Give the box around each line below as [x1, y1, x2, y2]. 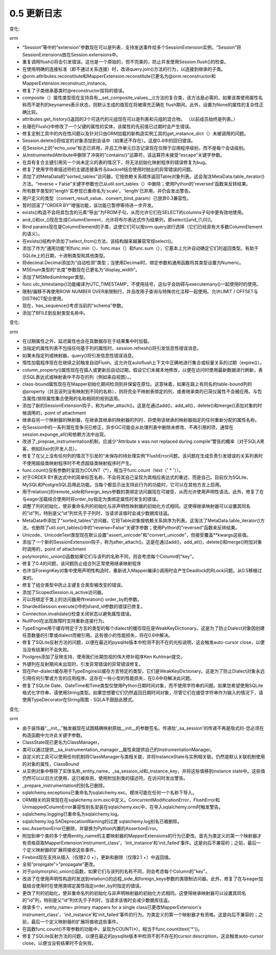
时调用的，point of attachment [22, 546, 86, 552]
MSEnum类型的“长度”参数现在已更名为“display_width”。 [22, 267, 140, 273]
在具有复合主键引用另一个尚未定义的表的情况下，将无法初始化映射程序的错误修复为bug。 [22, 159, 210, 165]
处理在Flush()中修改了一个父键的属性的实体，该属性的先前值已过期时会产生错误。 [22, 123, 194, 129]
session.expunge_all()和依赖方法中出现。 [22, 431, 109, 438]
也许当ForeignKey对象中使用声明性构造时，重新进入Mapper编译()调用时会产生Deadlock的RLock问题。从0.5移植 [22, 567, 258, 574]
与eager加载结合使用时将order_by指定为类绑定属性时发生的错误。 [22, 496, 161, 502]
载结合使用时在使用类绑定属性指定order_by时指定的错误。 [22, 883, 144, 889]
